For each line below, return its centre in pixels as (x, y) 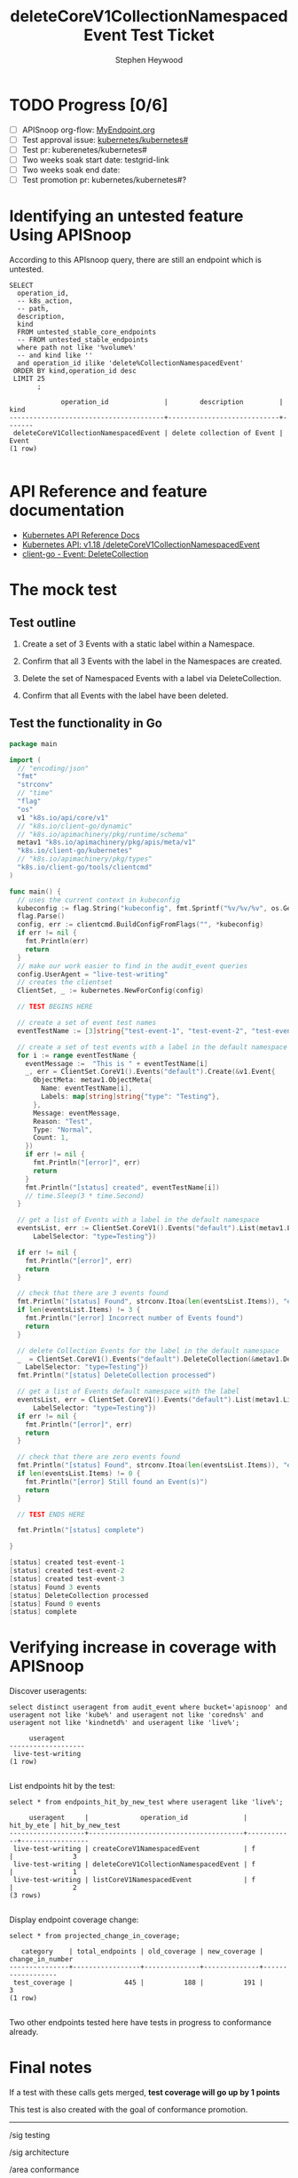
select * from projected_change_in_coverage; (94, 1936)
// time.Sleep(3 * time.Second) (85, 1196)
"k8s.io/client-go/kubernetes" (75, 851)
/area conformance (44, 2170)
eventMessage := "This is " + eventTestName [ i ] (117, 1063)
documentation (67, 510)
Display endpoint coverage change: (74, 1920)
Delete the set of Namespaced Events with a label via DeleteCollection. (152, 678)
